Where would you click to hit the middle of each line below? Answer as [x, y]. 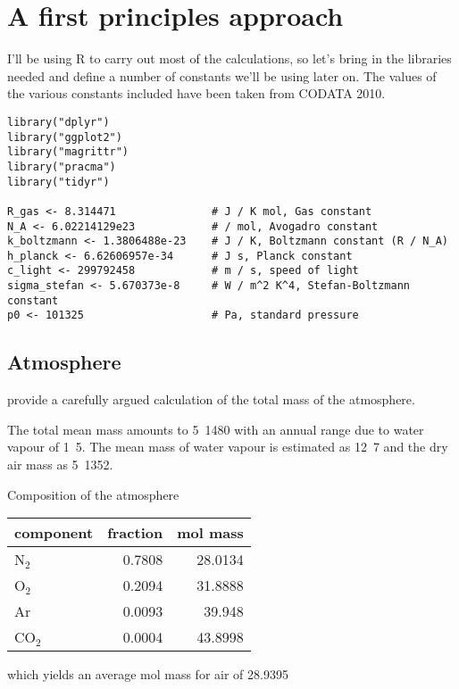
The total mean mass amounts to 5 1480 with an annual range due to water [216, 429]
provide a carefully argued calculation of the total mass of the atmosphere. [211, 399]
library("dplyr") [58, 122]
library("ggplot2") [65, 137]
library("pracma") [62, 166]
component [54, 533]
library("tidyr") [58, 182]
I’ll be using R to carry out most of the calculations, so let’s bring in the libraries [229, 58]
